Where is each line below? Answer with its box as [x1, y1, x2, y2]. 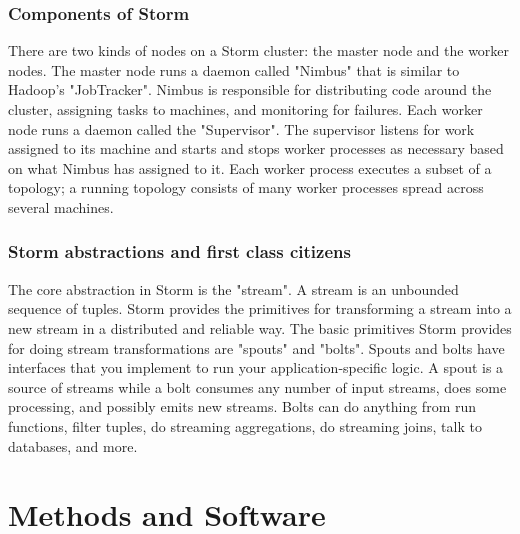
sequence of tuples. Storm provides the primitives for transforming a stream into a [8, 298, 512, 319]
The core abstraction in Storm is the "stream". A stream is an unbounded [8, 278, 459, 299]
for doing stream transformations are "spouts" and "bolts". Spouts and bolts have [8, 337, 505, 358]
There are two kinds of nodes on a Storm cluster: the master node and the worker [8, 40, 510, 61]
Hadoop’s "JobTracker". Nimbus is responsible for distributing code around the [8, 79, 492, 100]
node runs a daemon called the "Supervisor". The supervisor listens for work [8, 118, 475, 139]
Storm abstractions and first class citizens [8, 239, 351, 264]
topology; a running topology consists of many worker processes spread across [8, 177, 484, 198]
